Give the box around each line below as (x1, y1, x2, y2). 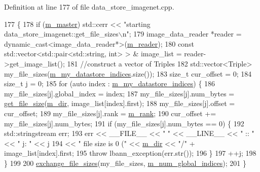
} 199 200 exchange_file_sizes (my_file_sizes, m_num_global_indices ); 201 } (4, 157, 246, 168)
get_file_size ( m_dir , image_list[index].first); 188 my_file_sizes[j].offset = (4, 98, 235, 109)
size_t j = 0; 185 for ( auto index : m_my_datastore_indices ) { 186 (4, 78, 215, 89)
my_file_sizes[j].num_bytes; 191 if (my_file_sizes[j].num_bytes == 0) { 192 (4, 118, 244, 128)
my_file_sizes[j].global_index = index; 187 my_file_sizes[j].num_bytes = (4, 88, 235, 98)
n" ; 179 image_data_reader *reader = (122, 28, 242, 39)
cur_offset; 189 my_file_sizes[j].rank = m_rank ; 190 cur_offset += (4, 108, 216, 118)
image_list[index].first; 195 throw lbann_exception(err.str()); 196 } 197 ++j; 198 (4, 148, 256, 158)
